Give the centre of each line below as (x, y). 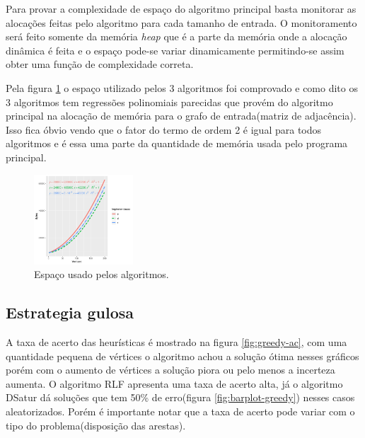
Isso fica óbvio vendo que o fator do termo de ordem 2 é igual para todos (164, 129)
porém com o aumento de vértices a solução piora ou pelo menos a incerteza (170, 370)
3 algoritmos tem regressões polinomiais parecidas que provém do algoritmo (169, 102)
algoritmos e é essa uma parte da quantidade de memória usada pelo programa (177, 143)
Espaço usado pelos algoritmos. (102, 274)
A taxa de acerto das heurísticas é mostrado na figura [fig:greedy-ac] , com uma (176, 341)
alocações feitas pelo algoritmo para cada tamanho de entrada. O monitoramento (181, 22)
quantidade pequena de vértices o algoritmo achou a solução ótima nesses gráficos (182, 356)
